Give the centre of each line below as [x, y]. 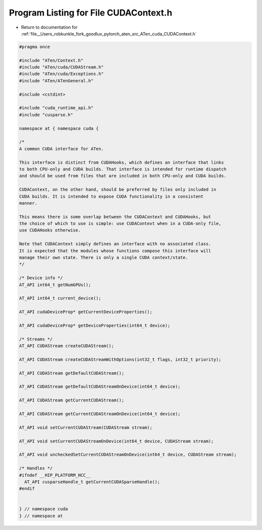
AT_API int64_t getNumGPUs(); [55, 285]
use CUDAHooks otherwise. [50, 230]
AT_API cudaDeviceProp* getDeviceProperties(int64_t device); [95, 325]
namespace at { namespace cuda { [59, 128]
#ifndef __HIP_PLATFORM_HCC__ [55, 475]
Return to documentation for [49, 27]
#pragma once [35, 47]
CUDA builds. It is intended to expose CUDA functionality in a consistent [111, 196]
